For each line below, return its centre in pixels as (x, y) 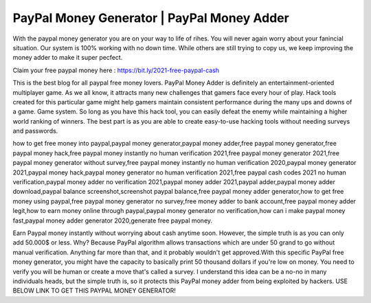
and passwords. (35, 131)
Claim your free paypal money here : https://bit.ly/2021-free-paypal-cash (116, 70)
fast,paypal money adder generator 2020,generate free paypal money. (113, 221)
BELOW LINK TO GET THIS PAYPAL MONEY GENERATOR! (94, 291)
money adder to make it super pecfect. (68, 58)
